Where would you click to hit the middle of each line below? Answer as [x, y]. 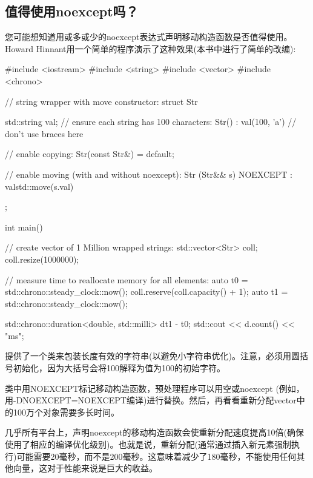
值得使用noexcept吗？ [72, 11]
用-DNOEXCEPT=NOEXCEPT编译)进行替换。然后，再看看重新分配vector [151, 400]
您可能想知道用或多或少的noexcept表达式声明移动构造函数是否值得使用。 [149, 37]
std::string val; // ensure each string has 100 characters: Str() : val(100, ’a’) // [151, 122]
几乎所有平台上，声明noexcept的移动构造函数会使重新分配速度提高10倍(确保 [154, 432]
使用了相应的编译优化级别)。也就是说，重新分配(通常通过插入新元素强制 [148, 444]
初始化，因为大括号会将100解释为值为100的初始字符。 [119, 368]
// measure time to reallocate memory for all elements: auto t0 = [127, 279]
